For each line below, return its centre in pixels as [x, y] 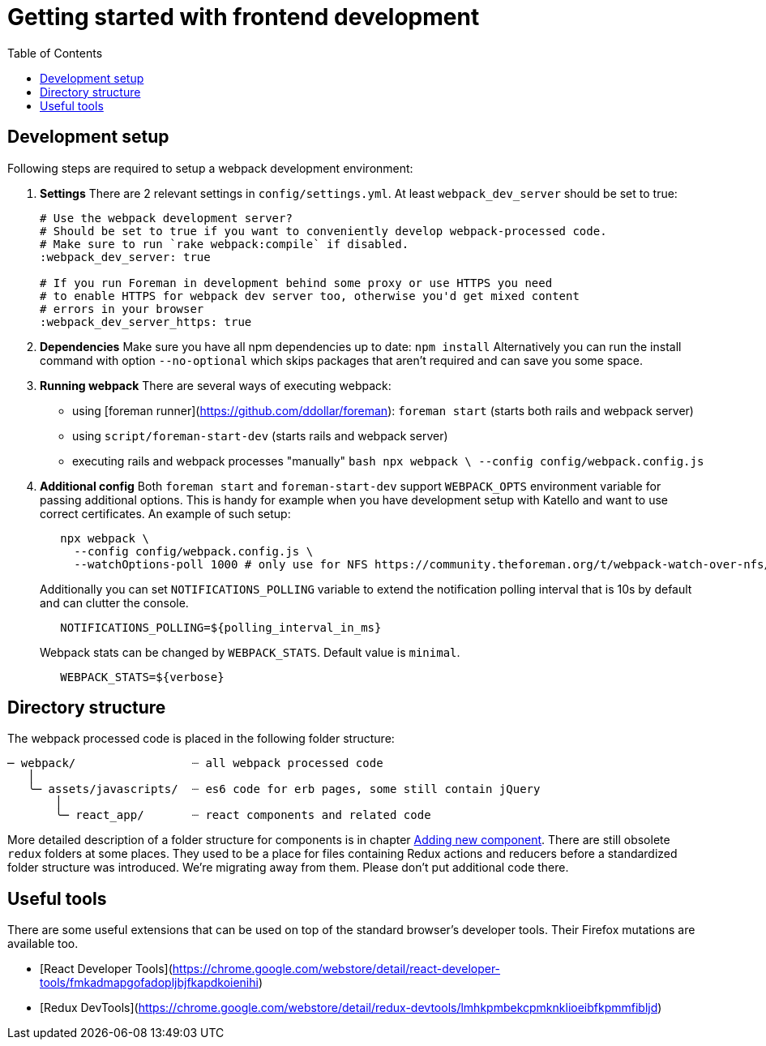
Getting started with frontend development [244, 17]
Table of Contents [55, 53]
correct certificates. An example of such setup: [165, 513]
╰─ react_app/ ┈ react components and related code [243, 815]
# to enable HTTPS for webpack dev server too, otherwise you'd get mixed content [310, 296]
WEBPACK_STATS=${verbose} [142, 677]
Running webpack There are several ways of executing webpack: [216, 385]
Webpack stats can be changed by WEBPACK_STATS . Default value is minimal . [250, 652]
